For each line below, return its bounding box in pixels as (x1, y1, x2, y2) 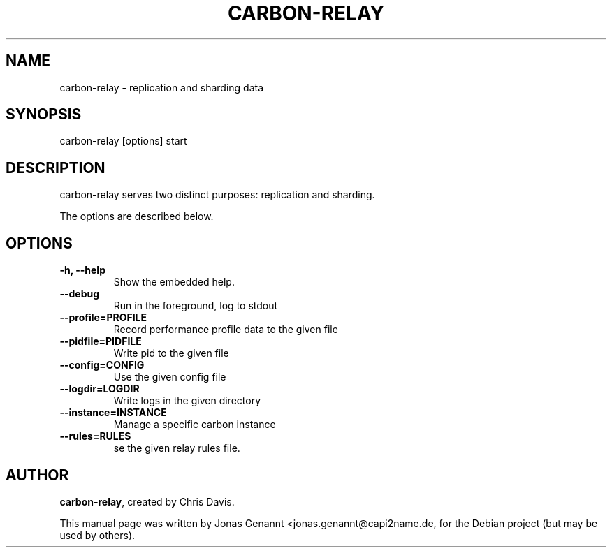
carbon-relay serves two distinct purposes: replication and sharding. (59, 189, 375, 201)
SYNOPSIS (6, 105, 82, 124)
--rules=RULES (59, 430, 131, 443)
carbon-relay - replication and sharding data (59, 81, 264, 94)
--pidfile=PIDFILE (59, 335, 142, 348)
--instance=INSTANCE (59, 406, 167, 419)
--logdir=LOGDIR (59, 383, 140, 395)
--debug (59, 288, 100, 300)
